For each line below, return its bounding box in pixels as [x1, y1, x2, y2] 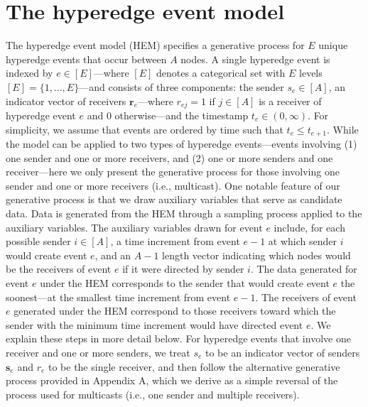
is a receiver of [259, 93, 322, 108]
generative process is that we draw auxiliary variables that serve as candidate [6, 192, 342, 207]
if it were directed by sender [122, 261, 244, 276]
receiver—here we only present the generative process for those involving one [6, 164, 340, 179]
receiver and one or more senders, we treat [6, 344, 190, 359]
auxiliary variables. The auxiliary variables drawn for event [6, 219, 263, 234]
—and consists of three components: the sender [79, 79, 284, 94]
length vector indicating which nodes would [162, 247, 351, 262]
